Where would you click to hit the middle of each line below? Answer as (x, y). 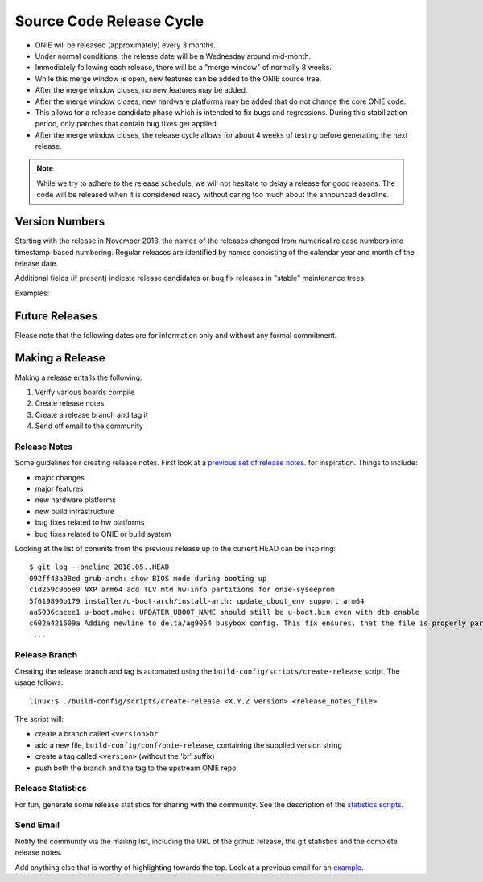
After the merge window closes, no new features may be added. (141, 90)
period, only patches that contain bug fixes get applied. (127, 124)
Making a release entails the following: (78, 377)
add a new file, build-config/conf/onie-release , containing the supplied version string (188, 745)
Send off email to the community (89, 426)
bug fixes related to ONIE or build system (103, 534)
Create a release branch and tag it (91, 414)
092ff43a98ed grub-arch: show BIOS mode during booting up (148, 578)
